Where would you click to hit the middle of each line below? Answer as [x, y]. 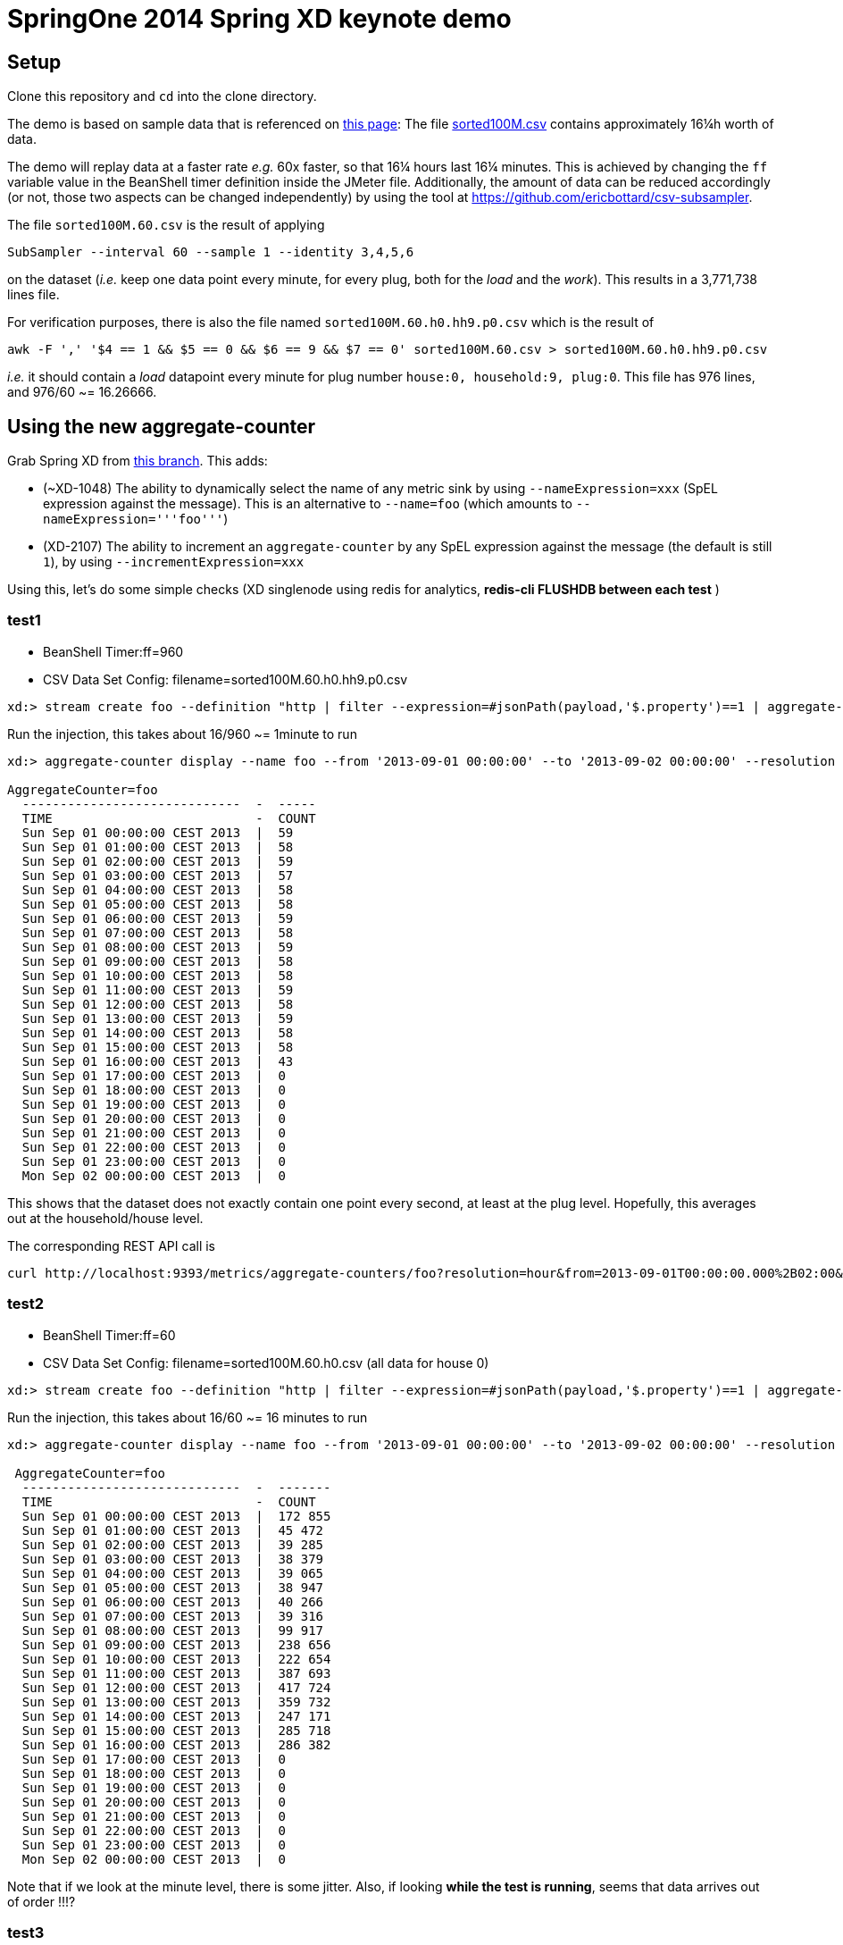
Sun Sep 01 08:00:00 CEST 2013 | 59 [158, 947]
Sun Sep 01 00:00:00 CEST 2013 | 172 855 [176, 1516]
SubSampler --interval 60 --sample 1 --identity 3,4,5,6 [211, 252]
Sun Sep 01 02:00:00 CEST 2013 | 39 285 [173, 1544]
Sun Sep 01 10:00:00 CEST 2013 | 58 [158, 975]
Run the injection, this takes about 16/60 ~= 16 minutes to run [188, 1417]
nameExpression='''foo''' [134, 520]
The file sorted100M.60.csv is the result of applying [166, 225]
